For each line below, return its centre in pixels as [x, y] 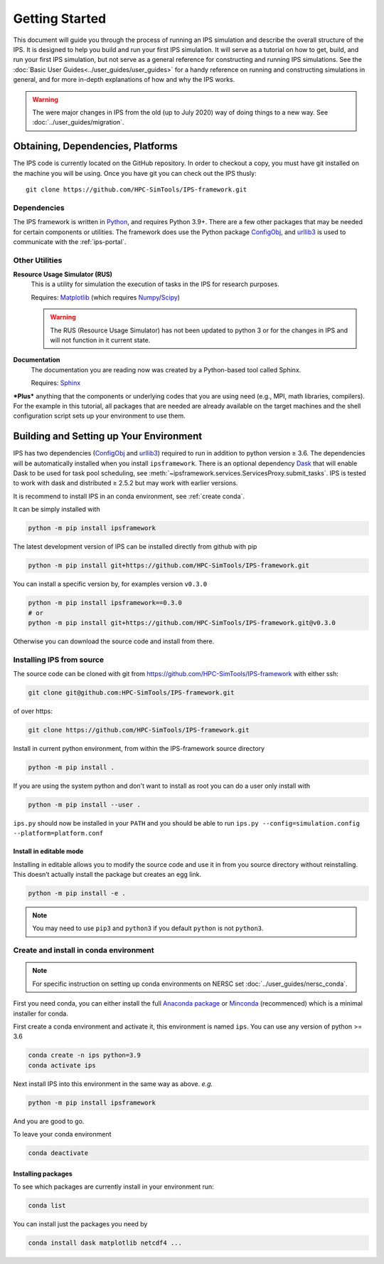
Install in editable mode [48, 851]
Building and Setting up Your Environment [108, 437]
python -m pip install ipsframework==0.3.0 [105, 603]
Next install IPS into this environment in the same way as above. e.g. [113, 1084]
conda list [47, 1205]
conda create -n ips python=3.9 [85, 1055]
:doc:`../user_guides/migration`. [78, 122]
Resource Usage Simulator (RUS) [63, 275]
